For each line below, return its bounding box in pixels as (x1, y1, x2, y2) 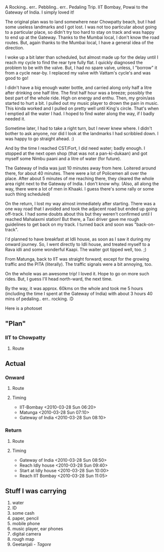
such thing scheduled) (5, 191, 50, 197)
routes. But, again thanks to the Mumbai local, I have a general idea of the (5, 40, 154, 46)
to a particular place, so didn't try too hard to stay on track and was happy (5, 29, 155, 35)
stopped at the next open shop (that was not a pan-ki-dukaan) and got (5, 150, 148, 156)
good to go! (5, 75, 28, 81)
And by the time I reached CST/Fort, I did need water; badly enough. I (5, 145, 145, 151)
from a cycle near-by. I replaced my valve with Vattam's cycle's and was (5, 70, 151, 75)
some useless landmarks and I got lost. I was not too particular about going (5, 24, 157, 30)
